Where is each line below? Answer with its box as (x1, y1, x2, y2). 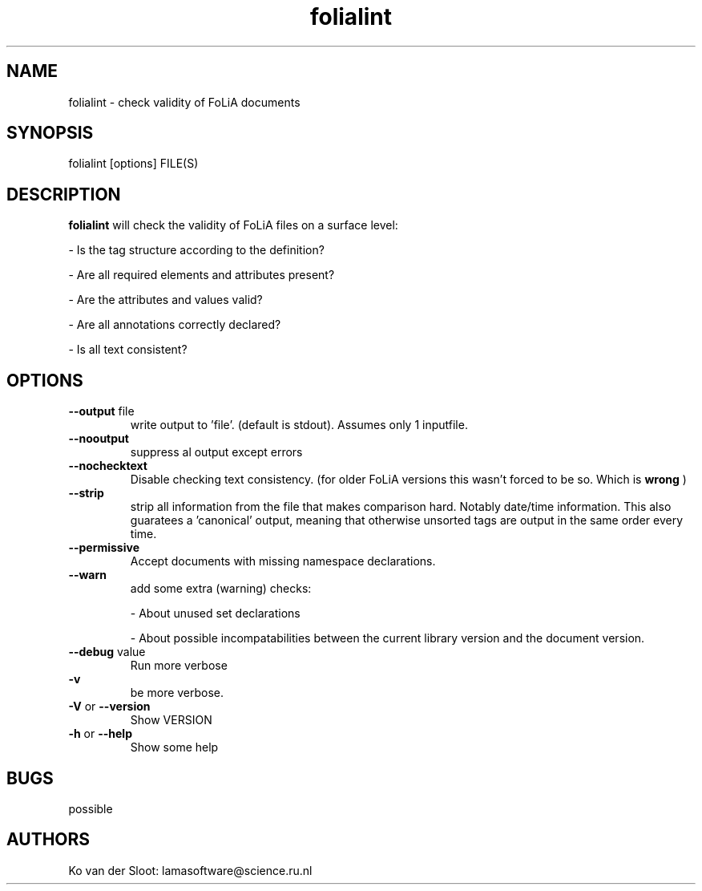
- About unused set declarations (130, 606, 301, 621)
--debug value (68, 645, 146, 659)
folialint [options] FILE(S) (68, 156, 199, 171)
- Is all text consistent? (68, 342, 188, 357)
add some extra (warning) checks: (130, 581, 312, 596)
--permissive (68, 541, 139, 555)
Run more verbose (130, 658, 228, 673)
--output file (68, 404, 135, 419)
